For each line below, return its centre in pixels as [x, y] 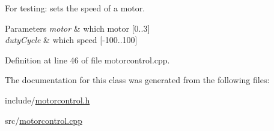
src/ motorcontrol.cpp [44, 120]
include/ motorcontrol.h [47, 100]
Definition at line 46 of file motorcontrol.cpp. [87, 60]
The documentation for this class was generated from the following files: [137, 80]
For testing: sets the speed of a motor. [75, 8]
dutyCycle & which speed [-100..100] [71, 40]
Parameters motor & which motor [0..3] [78, 28]
